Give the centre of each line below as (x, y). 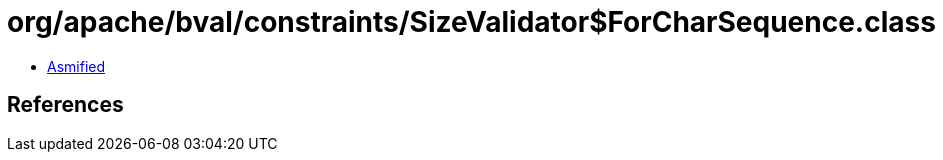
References (65, 105)
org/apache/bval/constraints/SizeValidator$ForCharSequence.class (471, 22)
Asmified (76, 66)
